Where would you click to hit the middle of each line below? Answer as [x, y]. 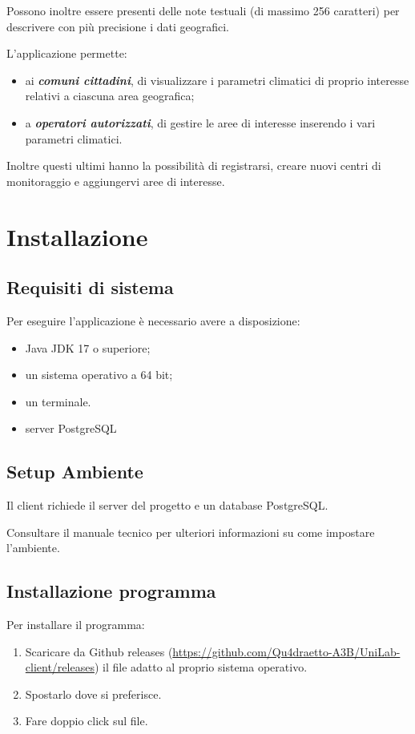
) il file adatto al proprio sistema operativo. [201, 667]
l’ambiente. [33, 548]
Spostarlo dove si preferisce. [93, 694]
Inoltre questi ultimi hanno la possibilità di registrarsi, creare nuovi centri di [194, 165]
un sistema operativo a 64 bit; [99, 375]
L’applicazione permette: [67, 53]
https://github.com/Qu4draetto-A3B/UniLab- [286, 651]
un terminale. [58, 401]
